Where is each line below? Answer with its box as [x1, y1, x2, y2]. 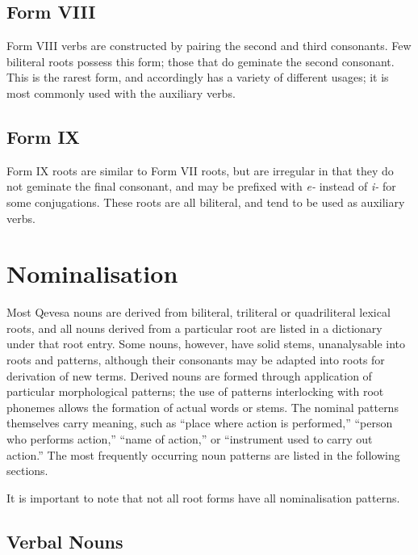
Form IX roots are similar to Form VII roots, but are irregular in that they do [6, 162, 394, 179]
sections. [6, 462, 48, 479]
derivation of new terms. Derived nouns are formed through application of [6, 367, 372, 384]
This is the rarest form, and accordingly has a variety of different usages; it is [6, 69, 389, 86]
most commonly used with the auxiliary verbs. [6, 84, 236, 101]
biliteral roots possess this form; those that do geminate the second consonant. [6, 53, 395, 69]
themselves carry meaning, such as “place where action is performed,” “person [6, 414, 393, 431]
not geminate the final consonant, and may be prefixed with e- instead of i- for [6, 178, 396, 195]
